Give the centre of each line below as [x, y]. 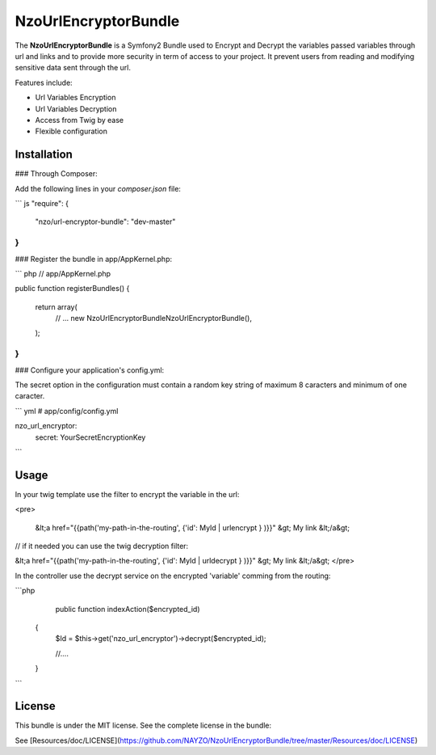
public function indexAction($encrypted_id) [128, 609]
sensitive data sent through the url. [73, 68]
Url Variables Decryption [76, 108]
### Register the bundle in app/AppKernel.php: [94, 259]
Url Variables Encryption [75, 98]
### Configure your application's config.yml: [90, 370]
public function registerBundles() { [72, 289]
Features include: [44, 82]
